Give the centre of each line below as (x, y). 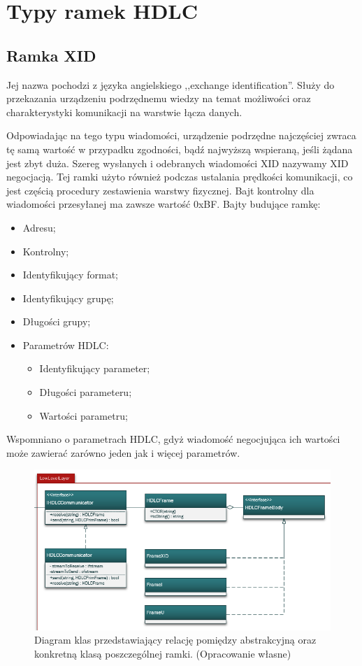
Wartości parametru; (84, 415)
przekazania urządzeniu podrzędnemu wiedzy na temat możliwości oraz (159, 98)
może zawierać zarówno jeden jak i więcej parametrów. (123, 452)
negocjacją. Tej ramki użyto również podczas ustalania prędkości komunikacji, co (180, 177)
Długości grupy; (57, 321)
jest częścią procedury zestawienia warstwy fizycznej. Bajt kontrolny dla (160, 190)
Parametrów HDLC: (66, 345)
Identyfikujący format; (70, 275)
